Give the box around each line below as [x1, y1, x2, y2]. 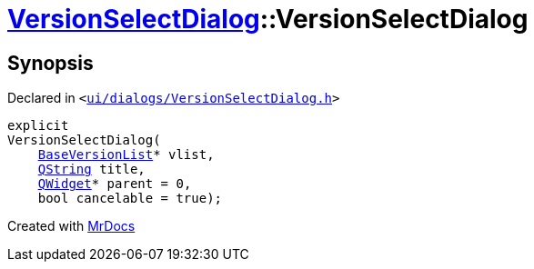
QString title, [37, 162, 146, 177]
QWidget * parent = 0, [37, 176, 192, 192]
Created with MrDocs [7, 218, 136, 234]
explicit [7, 118, 69, 134]
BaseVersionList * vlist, [37, 147, 215, 163]
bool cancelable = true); [37, 191, 223, 206]
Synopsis [7, 51, 94, 75]
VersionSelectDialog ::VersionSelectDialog [7, 4, 529, 35]
